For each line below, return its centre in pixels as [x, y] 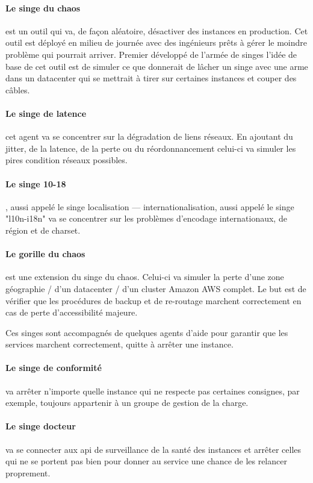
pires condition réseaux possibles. [67, 160]
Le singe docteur [41, 426]
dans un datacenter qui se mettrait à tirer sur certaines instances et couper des [151, 78]
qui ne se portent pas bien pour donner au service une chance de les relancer [146, 461]
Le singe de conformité [54, 368]
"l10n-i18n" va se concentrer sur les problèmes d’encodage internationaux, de [146, 218]
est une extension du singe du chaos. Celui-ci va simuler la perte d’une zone [145, 277]
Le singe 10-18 [36, 183]
